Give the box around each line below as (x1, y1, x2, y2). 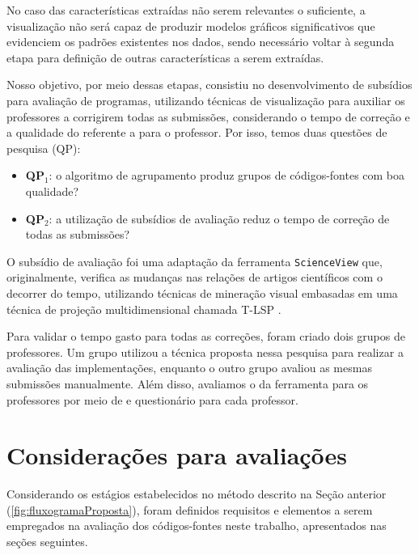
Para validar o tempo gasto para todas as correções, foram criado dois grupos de (6, 328, 405, 345)
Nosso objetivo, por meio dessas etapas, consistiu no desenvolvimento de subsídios (6, 76, 413, 93)
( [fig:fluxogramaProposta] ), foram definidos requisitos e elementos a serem (6, 501, 373, 518)
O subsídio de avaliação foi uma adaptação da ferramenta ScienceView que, (6, 252, 383, 269)
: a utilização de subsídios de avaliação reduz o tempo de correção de (49, 210, 390, 227)
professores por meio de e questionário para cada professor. (6, 391, 298, 408)
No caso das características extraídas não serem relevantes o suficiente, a (6, 2, 366, 18)
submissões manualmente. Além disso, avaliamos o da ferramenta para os (6, 375, 369, 392)
